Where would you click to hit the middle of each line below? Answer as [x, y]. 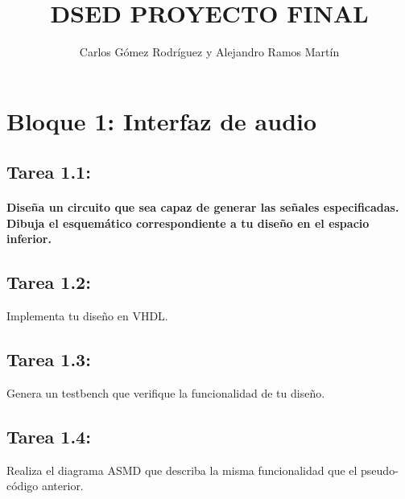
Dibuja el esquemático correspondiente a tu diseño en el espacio [188, 223]
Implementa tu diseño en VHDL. [87, 316]
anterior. [62, 486]
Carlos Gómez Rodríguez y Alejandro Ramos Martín [209, 52]
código [23, 486]
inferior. [29, 239]
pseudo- [380, 470]
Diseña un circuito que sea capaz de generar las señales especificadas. [203, 207]
